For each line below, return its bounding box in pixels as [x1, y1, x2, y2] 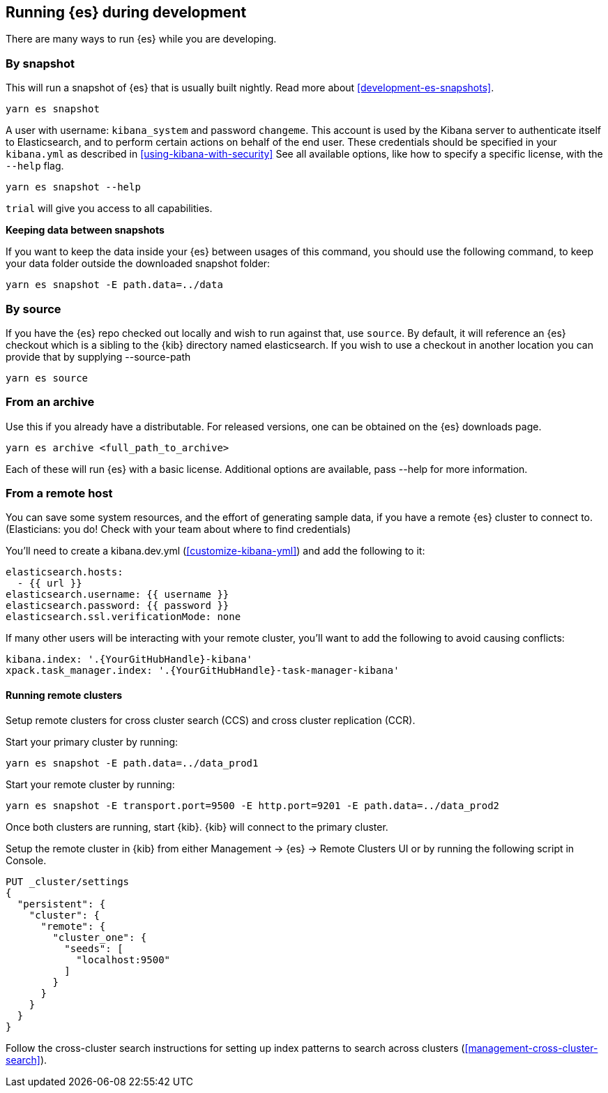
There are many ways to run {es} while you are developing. [6, 33, 277, 45]
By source [6, 301, 61, 316]
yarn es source [6, 372, 89, 384]
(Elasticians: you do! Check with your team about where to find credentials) [6, 523, 351, 536]
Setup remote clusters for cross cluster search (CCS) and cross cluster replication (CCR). [6, 714, 416, 726]
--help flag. [6, 160, 64, 172]
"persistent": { [17, 898, 106, 910]
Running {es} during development [6, 3, 247, 21]
